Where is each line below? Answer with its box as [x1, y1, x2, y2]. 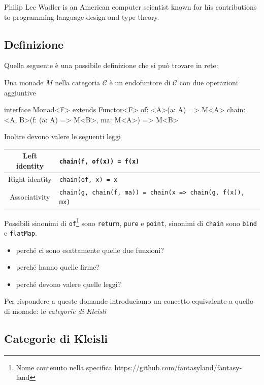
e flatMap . [4, 227, 37, 238]
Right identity [8, 173, 52, 184]
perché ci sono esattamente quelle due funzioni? [16, 244, 164, 255]
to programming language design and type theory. [4, 11, 159, 22]
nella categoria [55, 77, 101, 87]
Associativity [10, 191, 50, 202]
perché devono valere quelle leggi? [16, 278, 121, 289]
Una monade [4, 77, 44, 87]
